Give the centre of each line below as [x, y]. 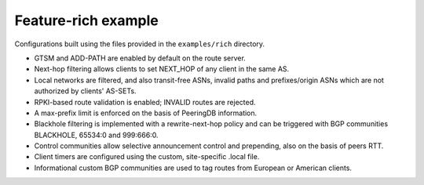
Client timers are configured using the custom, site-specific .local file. [147, 157]
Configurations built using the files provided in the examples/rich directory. [140, 44]
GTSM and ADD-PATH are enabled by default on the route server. [140, 58]
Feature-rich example [86, 20]
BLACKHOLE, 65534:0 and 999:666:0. [96, 135]
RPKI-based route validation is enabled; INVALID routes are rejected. [145, 102]
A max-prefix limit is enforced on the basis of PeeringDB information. [146, 113]
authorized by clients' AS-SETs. [85, 91]
